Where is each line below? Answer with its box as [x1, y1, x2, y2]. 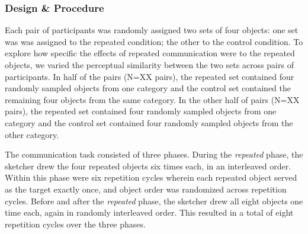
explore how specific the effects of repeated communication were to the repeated [5, 47, 295, 59]
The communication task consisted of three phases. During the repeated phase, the [5, 148, 303, 161]
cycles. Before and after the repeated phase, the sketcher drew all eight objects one [5, 194, 303, 207]
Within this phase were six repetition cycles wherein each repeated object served [5, 171, 297, 184]
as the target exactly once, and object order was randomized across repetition [5, 182, 287, 195]
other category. [5, 128, 59, 140]
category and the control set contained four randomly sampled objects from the [5, 116, 293, 129]
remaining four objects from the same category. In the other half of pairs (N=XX [5, 93, 300, 105]
